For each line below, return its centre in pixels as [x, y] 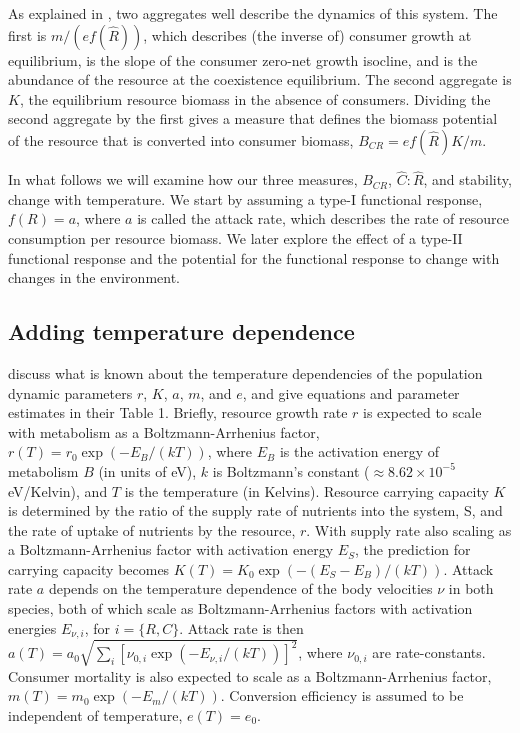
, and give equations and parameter [351, 392]
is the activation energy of [359, 451]
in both [471, 588]
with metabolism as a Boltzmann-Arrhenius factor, [164, 431]
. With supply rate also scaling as [409, 529]
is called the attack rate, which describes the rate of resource [323, 218]
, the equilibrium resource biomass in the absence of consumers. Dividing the [255, 98]
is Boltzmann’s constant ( [291, 470]
